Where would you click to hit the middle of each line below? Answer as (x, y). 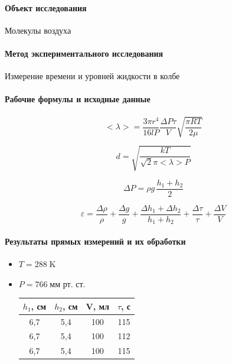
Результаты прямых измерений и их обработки (95, 241)
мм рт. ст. (68, 285)
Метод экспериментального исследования (84, 53)
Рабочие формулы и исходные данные (78, 99)
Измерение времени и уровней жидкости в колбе (92, 76)
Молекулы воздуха (38, 30)
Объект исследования (46, 7)
